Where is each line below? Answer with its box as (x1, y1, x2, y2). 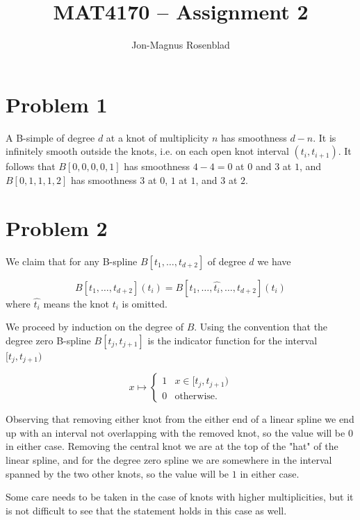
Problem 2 (6, 213, 108, 242)
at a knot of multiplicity (106, 130, 209, 144)
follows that (6, 159, 56, 174)
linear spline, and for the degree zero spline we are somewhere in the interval (6, 452, 332, 467)
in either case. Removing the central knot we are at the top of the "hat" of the (6, 439, 338, 453)
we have (257, 253, 291, 268)
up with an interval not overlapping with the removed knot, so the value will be (6, 425, 345, 439)
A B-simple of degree (6, 130, 95, 144)
